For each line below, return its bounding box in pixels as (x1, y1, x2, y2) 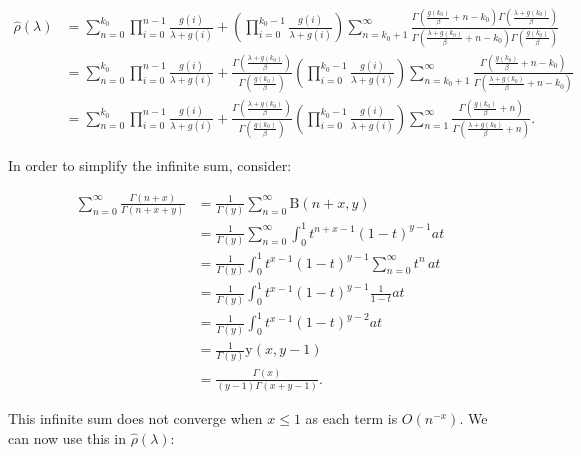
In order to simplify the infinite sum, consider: (8, 154, 292, 175)
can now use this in (8, 427, 126, 448)
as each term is (305, 408, 398, 429)
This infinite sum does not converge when (8, 408, 263, 429)
